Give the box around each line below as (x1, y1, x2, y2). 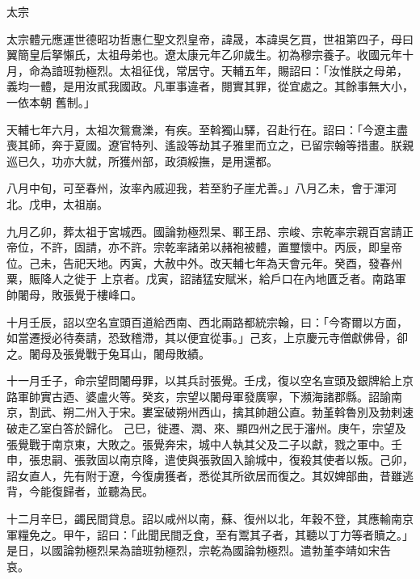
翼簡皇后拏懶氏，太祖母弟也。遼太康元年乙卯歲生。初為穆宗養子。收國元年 (6, 46, 402, 63)
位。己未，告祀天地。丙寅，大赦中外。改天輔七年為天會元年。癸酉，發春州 (6, 254, 402, 271)
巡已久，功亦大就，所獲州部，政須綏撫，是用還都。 (6, 152, 278, 169)
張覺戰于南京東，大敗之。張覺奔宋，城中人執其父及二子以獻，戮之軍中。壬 (6, 435, 402, 452)
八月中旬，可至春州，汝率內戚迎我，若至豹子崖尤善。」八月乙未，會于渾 (6, 180, 385, 197)
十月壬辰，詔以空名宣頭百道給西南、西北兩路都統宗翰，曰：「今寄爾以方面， (6, 313, 408, 330)
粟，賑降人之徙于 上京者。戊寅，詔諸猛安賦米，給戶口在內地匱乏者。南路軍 (6, 270, 406, 287)
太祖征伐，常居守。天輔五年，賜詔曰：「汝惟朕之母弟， (119, 61, 408, 78)
